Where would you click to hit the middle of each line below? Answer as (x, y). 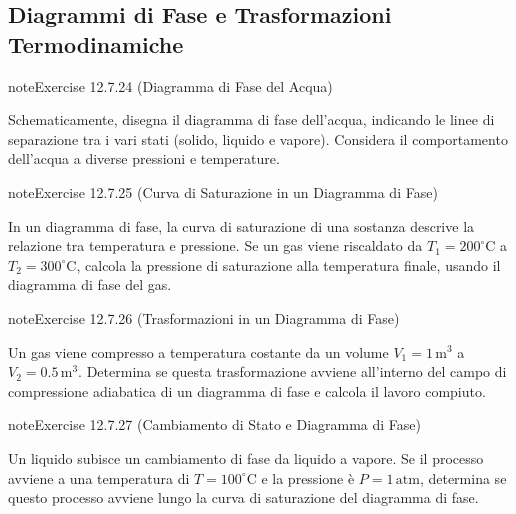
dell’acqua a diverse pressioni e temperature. (144, 158)
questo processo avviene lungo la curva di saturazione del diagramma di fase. (243, 497)
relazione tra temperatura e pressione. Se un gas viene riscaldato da (215, 245)
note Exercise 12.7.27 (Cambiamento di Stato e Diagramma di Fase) (215, 424)
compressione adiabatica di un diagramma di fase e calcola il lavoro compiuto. (247, 390)
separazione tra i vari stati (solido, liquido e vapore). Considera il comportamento (258, 138)
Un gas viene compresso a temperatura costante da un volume (198, 351)
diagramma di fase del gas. (90, 284)
